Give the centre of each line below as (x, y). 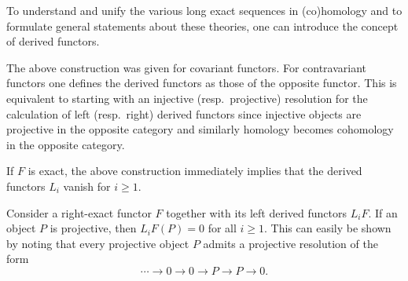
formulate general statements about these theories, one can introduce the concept (202, 26)
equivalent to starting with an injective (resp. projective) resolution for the (187, 98)
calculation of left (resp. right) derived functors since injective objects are (184, 113)
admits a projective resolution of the (290, 243)
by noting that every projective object (98, 243)
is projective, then (93, 228)
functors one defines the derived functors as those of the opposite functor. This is (202, 83)
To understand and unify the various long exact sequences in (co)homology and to (204, 10)
